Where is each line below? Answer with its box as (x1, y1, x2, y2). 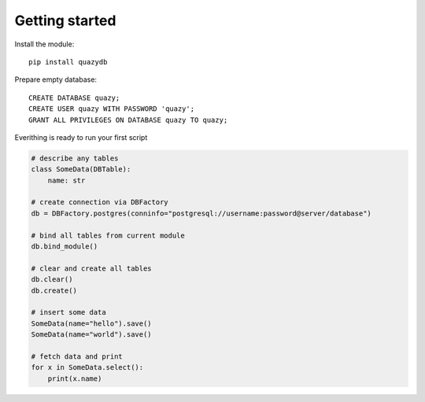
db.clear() (31, 275, 73, 284)
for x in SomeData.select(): (31, 363, 144, 372)
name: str (47, 175, 86, 185)
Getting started (14, 12, 116, 29)
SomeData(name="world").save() (31, 330, 153, 339)
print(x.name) (47, 374, 102, 383)
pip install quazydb (28, 57, 108, 66)
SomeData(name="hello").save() (31, 319, 153, 328)
